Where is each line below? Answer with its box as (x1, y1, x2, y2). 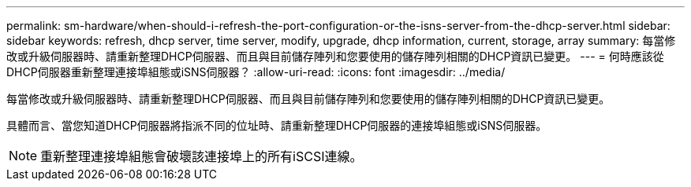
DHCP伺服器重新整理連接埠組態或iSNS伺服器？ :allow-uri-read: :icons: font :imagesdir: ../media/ (6, 65, 506, 79)
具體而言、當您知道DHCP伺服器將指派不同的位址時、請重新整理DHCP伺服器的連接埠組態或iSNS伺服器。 (6, 119, 547, 132)
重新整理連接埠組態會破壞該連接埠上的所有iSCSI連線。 (40, 148, 363, 164)
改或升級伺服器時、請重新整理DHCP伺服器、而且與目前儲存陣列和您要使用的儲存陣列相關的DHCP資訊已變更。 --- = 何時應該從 (6, 49, 664, 63)
